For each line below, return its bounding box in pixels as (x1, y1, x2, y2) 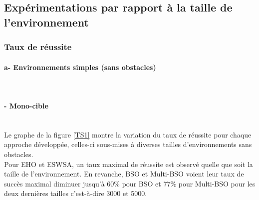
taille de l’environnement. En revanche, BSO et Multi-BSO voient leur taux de (4, 168, 244, 179)
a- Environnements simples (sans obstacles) (4, 61, 156, 72)
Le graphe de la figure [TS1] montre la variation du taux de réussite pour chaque (4, 129, 252, 139)
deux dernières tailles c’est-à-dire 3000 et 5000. (4, 188, 147, 198)
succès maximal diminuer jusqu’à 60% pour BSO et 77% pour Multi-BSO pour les (4, 178, 256, 188)
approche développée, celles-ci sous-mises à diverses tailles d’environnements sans (4, 139, 252, 149)
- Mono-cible (4, 100, 48, 110)
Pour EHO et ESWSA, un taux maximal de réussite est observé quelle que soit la (4, 158, 253, 169)
